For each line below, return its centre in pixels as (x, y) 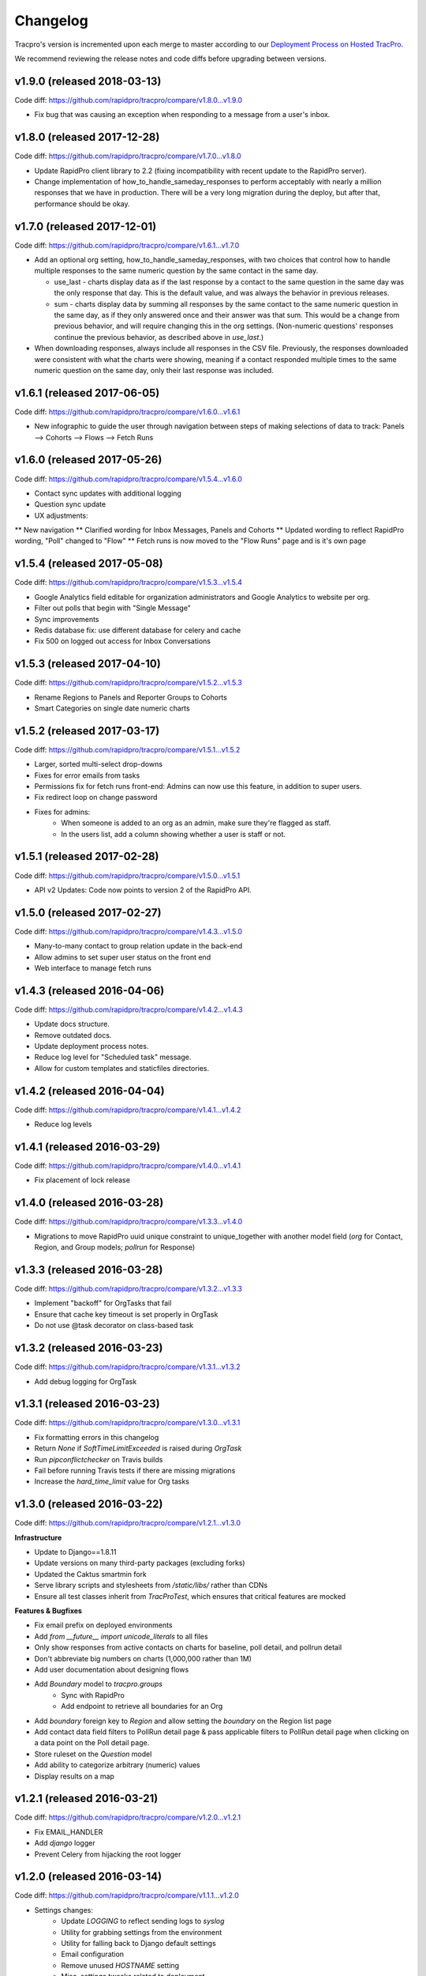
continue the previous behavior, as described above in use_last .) (159, 337)
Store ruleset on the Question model (93, 1754)
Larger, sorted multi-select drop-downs (99, 764)
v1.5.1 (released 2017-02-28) (87, 856)
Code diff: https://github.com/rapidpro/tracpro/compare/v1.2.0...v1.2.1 (127, 1817)
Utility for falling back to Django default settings (138, 1944)
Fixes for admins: (62, 812)
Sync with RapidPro (93, 1695)
